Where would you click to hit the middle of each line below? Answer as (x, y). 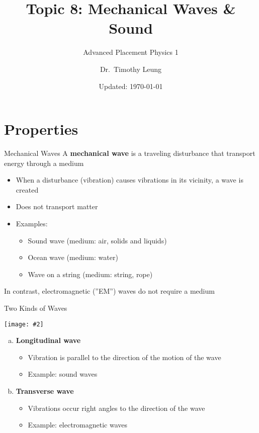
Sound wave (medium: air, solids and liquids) (97, 240)
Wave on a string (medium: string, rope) (90, 274)
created (27, 189)
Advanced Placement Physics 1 (131, 52)
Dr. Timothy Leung (131, 69)
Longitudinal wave (48, 340)
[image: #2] (24, 324)
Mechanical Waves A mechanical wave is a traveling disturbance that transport (130, 153)
